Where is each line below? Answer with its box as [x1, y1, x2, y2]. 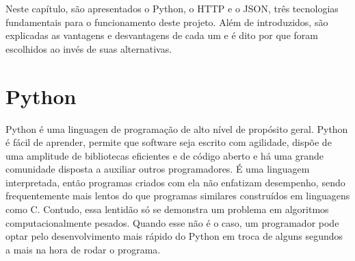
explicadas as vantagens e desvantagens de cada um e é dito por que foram [5, 28, 318, 42]
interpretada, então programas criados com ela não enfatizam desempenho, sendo [5, 175, 345, 189]
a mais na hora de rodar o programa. [5, 242, 161, 256]
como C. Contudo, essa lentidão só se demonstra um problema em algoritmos [5, 202, 329, 216]
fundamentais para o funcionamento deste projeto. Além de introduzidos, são [5, 14, 328, 29]
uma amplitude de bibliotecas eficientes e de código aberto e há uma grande [5, 148, 324, 162]
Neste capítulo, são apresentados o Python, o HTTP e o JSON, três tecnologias [5, 1, 339, 15]
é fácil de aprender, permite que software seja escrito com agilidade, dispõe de [5, 135, 332, 149]
